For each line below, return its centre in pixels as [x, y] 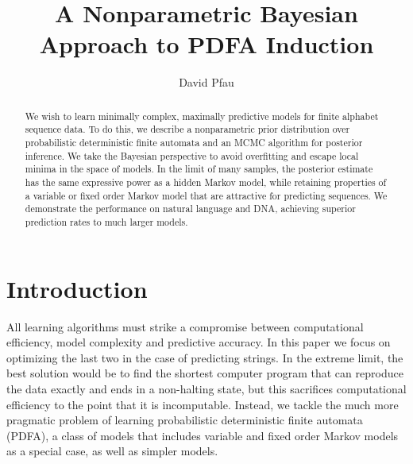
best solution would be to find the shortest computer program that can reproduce [205, 373]
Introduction [77, 288]
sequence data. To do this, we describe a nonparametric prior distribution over [187, 129]
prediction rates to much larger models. [106, 221]
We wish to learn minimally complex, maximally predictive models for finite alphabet [202, 116]
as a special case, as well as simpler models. [112, 451]
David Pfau [206, 82]
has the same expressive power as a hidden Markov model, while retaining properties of [206, 182]
